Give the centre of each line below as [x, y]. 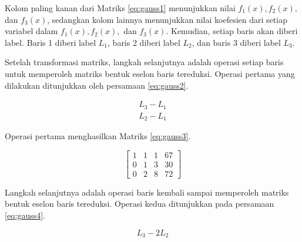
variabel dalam [31, 31]
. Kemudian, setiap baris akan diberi [232, 31]
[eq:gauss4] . [25, 215]
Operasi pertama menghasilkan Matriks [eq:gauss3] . [98, 136]
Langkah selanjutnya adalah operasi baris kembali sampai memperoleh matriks [147, 192]
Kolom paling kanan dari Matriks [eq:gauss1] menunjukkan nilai [120, 8]
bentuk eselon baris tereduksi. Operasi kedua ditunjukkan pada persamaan [140, 204]
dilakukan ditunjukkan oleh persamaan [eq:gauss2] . [97, 85]
